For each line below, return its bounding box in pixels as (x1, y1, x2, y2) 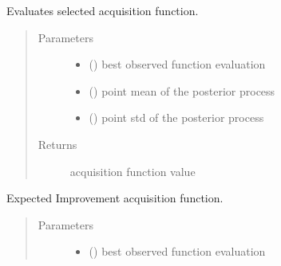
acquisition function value (69, 162, 196, 179)
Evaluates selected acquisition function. (6, 2, 199, 18)
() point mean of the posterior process (89, 82, 275, 99)
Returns (38, 135, 77, 152)
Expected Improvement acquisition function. (6, 190, 224, 206)
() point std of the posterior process (89, 109, 264, 126)
